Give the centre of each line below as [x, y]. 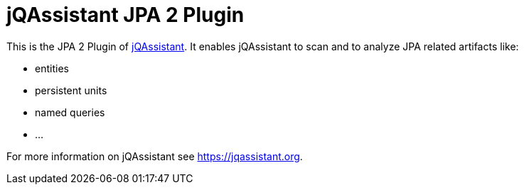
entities [52, 68]
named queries [70, 112]
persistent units [71, 90]
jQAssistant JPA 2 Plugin [125, 15]
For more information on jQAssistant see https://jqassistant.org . [155, 156]
